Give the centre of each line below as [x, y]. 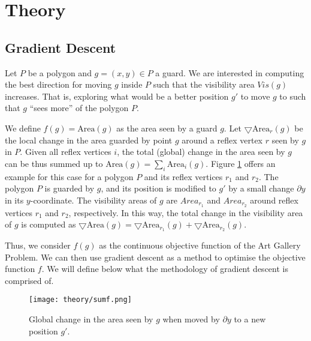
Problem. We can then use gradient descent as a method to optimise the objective [155, 257]
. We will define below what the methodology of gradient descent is [165, 269]
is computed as [49, 224]
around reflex [274, 200]
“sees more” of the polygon [79, 108]
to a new [250, 319]
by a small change [261, 188]
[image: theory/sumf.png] [80, 300]
